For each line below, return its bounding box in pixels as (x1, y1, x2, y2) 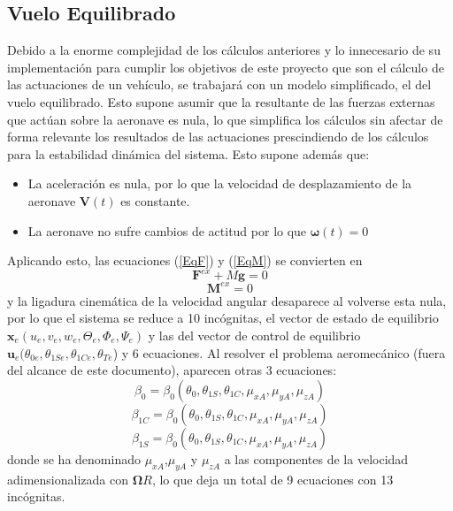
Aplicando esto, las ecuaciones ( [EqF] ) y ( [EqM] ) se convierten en (7, 251, 363, 270)
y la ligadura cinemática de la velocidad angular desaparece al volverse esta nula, (7, 291, 447, 309)
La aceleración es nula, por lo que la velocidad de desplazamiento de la (27, 174, 412, 193)
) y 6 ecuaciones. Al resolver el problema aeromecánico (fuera (112, 343, 446, 362)
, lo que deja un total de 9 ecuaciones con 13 (151, 469, 394, 488)
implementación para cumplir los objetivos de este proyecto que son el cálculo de (7, 57, 444, 76)
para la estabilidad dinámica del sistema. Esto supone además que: (7, 144, 370, 163)
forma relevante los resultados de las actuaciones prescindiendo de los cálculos (7, 127, 429, 146)
